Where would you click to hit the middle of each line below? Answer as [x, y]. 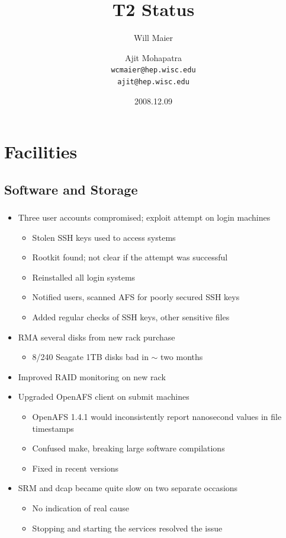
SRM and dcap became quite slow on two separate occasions [128, 488]
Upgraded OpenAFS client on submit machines [104, 397]
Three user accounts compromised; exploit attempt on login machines [144, 217]
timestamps [53, 428]
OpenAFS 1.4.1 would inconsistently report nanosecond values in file [157, 417]
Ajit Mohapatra [153, 57]
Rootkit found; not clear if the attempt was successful [130, 257]
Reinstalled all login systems [84, 277]
